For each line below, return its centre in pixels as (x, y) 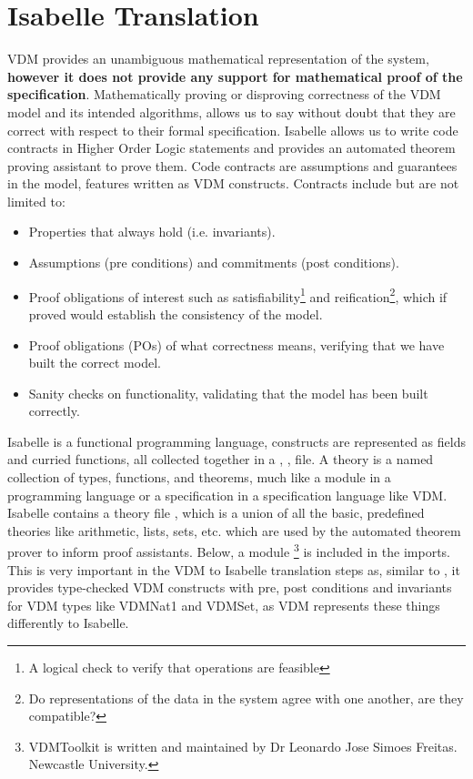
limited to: (36, 201)
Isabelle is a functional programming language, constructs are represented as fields (236, 441)
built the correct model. (95, 363)
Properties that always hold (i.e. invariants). (152, 232)
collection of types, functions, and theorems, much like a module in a (199, 477)
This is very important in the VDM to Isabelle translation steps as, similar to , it (234, 569)
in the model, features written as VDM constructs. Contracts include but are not (233, 183)
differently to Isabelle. (68, 623)
